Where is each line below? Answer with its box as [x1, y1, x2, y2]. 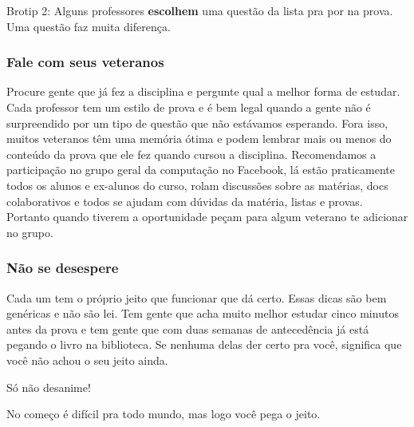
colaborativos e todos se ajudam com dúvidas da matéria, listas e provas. [6, 192, 363, 209]
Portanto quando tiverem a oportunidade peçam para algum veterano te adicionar [6, 208, 408, 225]
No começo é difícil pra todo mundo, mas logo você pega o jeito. [6, 405, 321, 422]
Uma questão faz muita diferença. [6, 18, 171, 34]
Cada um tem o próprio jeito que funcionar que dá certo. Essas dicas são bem [6, 289, 387, 306]
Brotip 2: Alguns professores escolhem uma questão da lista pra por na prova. [6, 2, 393, 18]
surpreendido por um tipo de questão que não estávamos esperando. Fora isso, [6, 114, 388, 131]
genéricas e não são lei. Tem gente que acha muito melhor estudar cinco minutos [6, 305, 399, 322]
